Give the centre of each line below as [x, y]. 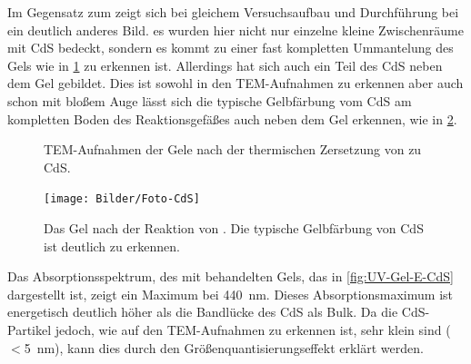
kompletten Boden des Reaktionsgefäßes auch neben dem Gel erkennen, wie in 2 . [232, 118]
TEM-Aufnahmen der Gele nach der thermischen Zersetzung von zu [233, 149]
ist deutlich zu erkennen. [112, 246]
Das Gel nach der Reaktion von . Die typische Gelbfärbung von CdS [234, 228]
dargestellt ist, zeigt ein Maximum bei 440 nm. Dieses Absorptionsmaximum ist [230, 294]
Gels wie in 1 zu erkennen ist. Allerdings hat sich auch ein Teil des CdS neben [225, 65]
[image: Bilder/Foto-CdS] [122, 199]
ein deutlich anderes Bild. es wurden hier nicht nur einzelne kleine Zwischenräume [235, 30]
